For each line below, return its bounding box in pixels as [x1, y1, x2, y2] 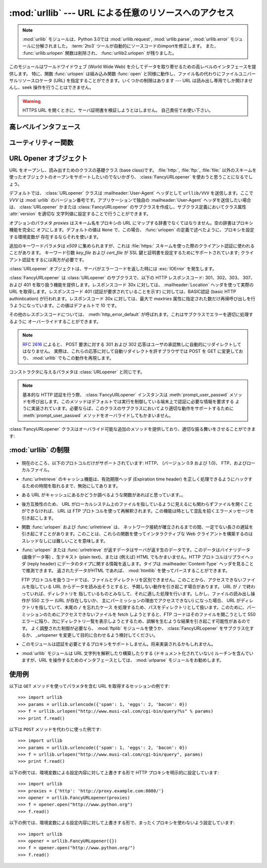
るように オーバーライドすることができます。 [9, 318, 101, 324]
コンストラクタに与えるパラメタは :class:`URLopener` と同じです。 [9, 369, 145, 375]
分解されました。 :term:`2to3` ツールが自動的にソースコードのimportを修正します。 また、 [35, 43, 219, 49]
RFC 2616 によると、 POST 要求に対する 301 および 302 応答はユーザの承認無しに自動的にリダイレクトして [22, 341, 242, 347]
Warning [22, 98, 41, 104]
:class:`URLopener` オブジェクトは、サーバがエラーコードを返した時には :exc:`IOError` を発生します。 [9, 266, 217, 272]
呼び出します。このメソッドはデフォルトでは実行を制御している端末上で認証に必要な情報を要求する [31, 398, 234, 404]
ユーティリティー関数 [9, 138, 74, 147]
